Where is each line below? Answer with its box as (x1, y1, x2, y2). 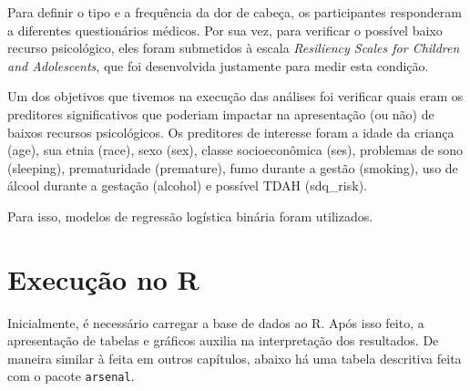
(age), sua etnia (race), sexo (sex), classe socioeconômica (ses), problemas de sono (7, 140, 464, 159)
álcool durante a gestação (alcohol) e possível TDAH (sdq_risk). (7, 176, 367, 195)
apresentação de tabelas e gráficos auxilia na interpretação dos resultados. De (7, 331, 439, 350)
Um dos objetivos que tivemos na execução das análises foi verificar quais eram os (7, 87, 464, 106)
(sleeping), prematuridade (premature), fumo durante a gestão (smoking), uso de (7, 158, 458, 177)
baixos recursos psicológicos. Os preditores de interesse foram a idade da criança (7, 122, 455, 141)
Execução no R (7, 260, 199, 297)
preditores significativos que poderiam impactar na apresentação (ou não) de (7, 104, 434, 123)
